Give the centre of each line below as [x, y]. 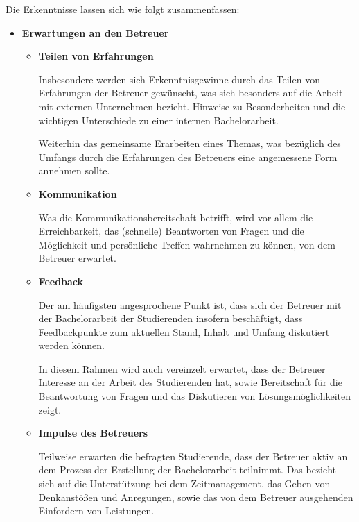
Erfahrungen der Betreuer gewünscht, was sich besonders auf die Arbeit [191, 93]
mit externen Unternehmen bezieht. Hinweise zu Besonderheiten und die [192, 106]
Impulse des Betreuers [93, 433]
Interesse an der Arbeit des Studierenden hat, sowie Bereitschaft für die [190, 382]
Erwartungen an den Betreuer [95, 32]
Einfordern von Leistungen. [96, 511]
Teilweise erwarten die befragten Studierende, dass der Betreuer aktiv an [193, 456]
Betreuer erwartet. [77, 258]
